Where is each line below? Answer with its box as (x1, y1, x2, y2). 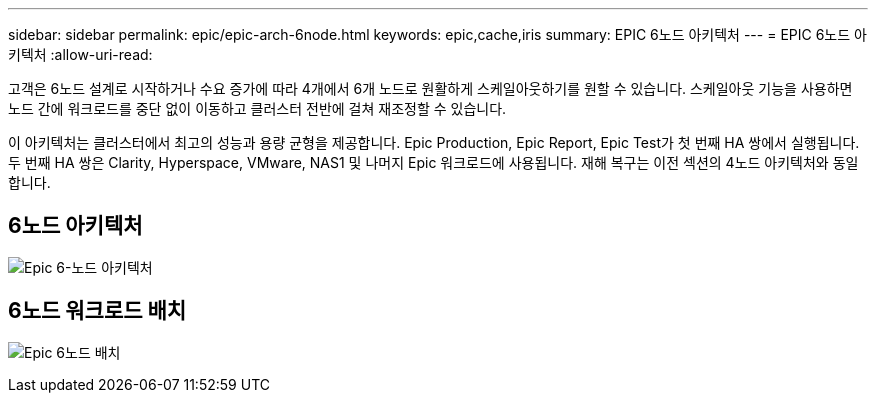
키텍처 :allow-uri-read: (8, 46, 153, 63)
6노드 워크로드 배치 (8, 298, 187, 324)
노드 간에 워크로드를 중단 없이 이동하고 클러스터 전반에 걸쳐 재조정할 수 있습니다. (8, 100, 507, 117)
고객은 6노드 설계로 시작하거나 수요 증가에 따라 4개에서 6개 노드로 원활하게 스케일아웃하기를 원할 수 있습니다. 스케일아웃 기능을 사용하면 (8, 80, 853, 97)
